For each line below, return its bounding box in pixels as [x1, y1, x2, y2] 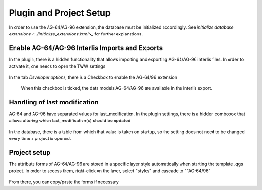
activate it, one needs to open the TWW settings [9, 63, 106, 69]
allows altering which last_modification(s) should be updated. [9, 118, 132, 123]
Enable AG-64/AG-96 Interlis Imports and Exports [9, 44, 163, 52]
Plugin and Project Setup [9, 7, 111, 18]
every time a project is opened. [9, 136, 71, 141]
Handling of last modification [9, 98, 99, 106]
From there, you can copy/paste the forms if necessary [9, 179, 119, 185]
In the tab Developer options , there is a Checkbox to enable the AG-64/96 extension [9, 74, 177, 80]
